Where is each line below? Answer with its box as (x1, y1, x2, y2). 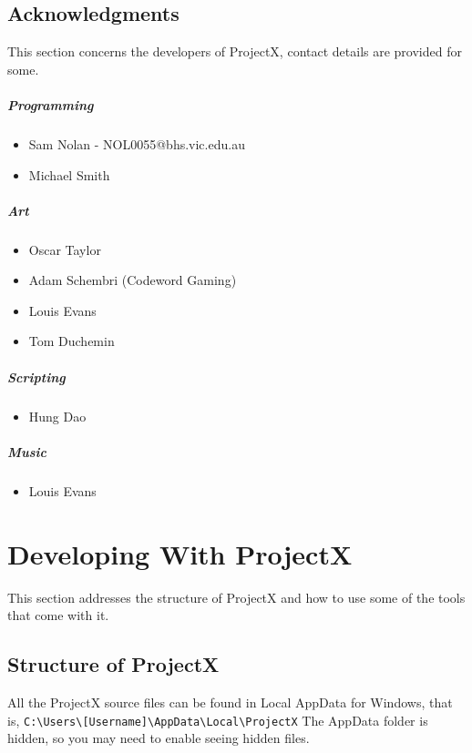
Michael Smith (28, 165, 110, 184)
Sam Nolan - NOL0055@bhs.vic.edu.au (28, 134, 245, 153)
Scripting (7, 367, 66, 386)
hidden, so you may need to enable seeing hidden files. (7, 728, 310, 748)
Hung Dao (28, 406, 87, 425)
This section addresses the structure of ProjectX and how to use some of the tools (7, 587, 466, 606)
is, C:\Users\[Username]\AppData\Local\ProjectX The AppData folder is (7, 710, 428, 729)
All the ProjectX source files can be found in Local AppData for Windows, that (7, 692, 453, 711)
